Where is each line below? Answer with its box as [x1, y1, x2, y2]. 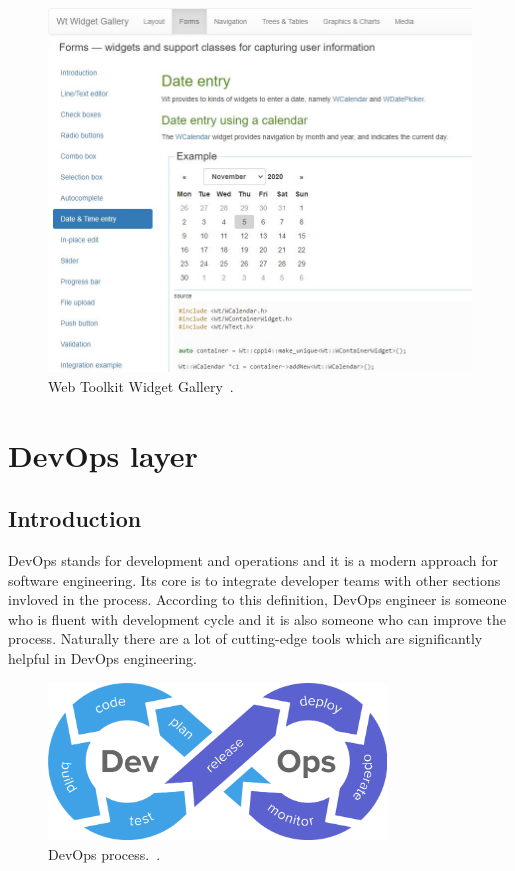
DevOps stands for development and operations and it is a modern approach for [8, 550, 499, 571]
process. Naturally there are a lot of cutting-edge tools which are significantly [8, 628, 483, 649]
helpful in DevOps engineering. [8, 648, 197, 669]
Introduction [8, 503, 142, 534]
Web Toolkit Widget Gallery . [48, 375, 234, 396]
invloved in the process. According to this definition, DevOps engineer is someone [8, 589, 507, 610]
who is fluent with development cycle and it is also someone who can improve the [8, 608, 507, 629]
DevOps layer [8, 434, 198, 475]
